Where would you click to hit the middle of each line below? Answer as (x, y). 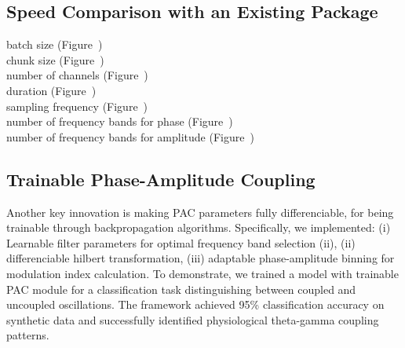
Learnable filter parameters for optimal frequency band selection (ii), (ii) (181, 242)
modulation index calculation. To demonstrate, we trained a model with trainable (202, 273)
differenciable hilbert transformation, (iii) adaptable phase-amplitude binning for (201, 258)
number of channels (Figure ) (77, 75)
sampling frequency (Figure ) (77, 106)
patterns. (28, 335)
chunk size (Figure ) (55, 59)
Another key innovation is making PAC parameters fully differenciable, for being (200, 212)
